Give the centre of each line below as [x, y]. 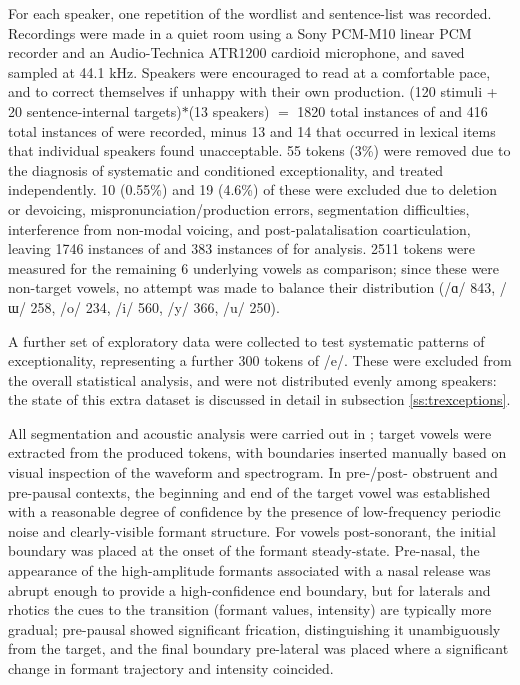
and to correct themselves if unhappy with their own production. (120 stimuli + [253, 91]
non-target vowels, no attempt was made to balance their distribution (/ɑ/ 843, [252, 287]
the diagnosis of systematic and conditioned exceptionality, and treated [226, 169]
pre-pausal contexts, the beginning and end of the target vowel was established [249, 491]
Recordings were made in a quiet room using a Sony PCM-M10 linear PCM [240, 32]
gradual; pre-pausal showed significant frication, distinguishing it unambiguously [254, 628]
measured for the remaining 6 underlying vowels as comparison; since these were [254, 267]
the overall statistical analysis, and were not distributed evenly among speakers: [252, 379]
